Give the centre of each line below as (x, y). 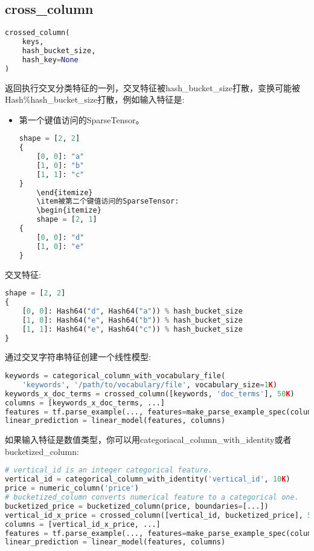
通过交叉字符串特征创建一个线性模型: (78, 357)
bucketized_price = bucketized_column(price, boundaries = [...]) (137, 506)
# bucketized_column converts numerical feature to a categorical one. (152, 498)
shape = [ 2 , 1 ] (67, 220)
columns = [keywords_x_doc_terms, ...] (85, 403)
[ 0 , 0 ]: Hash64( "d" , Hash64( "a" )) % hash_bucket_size (132, 311)
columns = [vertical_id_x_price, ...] (83, 524)
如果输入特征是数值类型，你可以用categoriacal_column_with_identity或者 (148, 440)
